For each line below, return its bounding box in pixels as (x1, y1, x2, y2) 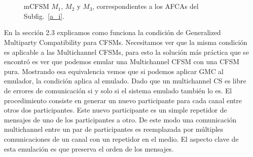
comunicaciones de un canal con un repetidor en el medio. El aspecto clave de (4, 133, 239, 144)
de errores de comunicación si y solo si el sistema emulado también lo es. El (4, 85, 232, 95)
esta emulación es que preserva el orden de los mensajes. (4, 143, 174, 154)
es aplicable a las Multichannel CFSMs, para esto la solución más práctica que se (4, 46, 249, 57)
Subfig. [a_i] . (24, 10, 65, 21)
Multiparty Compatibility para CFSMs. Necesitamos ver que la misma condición (4, 37, 248, 47)
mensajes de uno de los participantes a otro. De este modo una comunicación (4, 114, 237, 124)
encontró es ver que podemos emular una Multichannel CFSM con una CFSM (4, 56, 240, 67)
